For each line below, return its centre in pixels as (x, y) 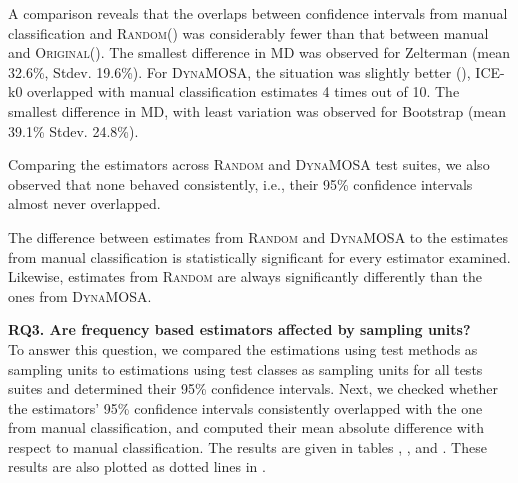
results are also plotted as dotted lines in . (137, 466)
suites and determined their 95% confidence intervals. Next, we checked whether (253, 388)
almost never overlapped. (84, 203)
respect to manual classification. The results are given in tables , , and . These (247, 446)
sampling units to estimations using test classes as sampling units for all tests (245, 368)
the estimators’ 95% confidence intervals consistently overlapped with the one (245, 407)
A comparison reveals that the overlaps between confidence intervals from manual (258, 13)
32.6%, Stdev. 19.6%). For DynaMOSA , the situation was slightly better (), (239, 71)
